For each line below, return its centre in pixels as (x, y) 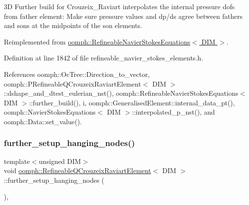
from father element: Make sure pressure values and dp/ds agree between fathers (123, 16)
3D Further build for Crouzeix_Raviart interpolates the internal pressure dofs (119, 6)
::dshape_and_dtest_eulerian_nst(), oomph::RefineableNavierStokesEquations (121, 93)
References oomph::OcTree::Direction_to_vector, (77, 74)
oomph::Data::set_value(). (43, 121)
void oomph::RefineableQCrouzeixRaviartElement (78, 170)
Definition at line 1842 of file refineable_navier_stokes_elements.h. (103, 58)
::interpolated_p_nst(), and (174, 112)
